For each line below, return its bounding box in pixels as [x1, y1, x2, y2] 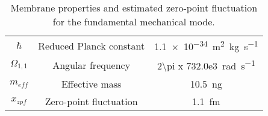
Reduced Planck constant [38, 38, 145, 53]
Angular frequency [52, 57, 131, 72]
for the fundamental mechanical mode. [52, 14, 215, 28]
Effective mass [61, 76, 122, 91]
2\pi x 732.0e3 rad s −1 [157, 57, 255, 73]
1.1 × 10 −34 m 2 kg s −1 [154, 37, 258, 54]
